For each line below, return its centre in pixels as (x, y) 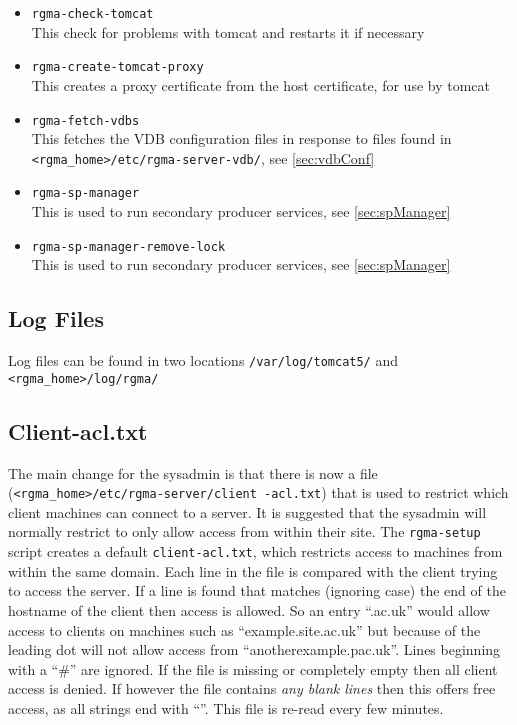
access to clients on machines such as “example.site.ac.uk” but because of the (244, 629)
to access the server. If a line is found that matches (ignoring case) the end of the (257, 590)
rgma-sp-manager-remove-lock (128, 246)
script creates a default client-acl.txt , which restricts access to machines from (255, 551)
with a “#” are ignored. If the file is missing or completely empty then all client (253, 668)
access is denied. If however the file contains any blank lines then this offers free (252, 688)
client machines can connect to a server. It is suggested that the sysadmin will (247, 511)
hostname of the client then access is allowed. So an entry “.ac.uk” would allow (249, 609)
